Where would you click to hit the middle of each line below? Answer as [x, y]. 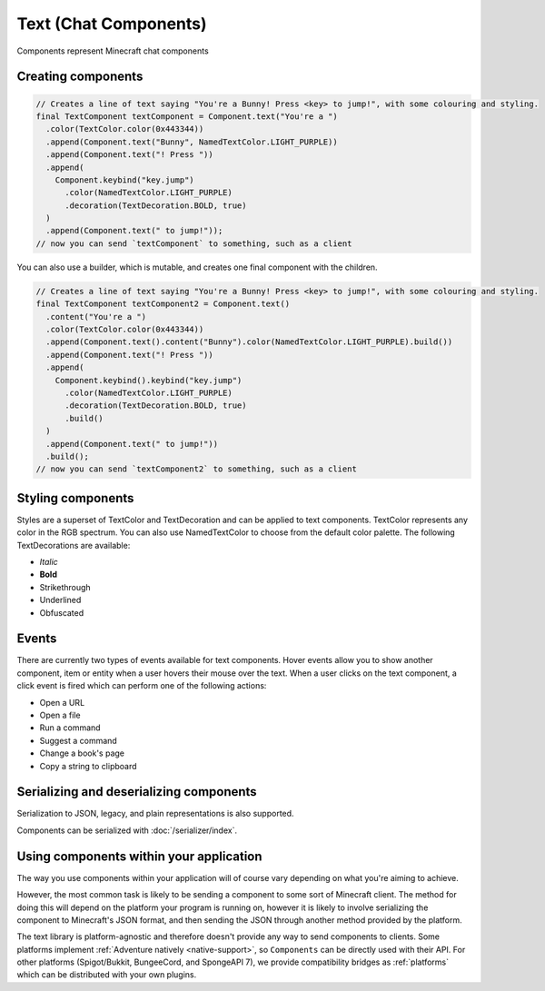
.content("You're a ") [96, 317]
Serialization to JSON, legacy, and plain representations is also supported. [155, 814]
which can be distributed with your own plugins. [107, 975]
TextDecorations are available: [74, 545]
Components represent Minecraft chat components [113, 51]
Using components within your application [139, 856]
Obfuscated [62, 612]
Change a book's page [82, 753]
